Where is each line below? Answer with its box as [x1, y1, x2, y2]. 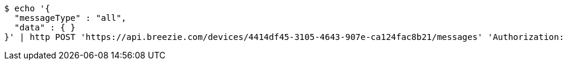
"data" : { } [14, 23, 76, 32]
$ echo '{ [4, 4, 50, 13]
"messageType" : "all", [14, 13, 127, 23]
